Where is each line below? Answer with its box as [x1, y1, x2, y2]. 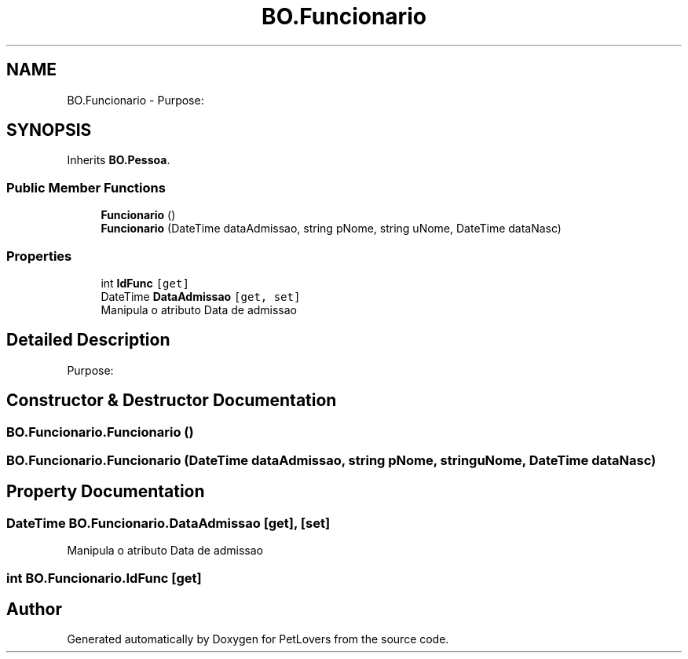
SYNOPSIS [6, 120, 92, 141]
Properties [6, 247, 72, 264]
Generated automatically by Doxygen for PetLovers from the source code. [67, 632, 449, 646]
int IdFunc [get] [101, 276, 189, 290]
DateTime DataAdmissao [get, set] [101, 289, 301, 303]
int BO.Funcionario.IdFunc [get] [6, 569, 202, 586]
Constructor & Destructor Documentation [6, 390, 337, 411]
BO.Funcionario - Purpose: [67, 93, 204, 107]
